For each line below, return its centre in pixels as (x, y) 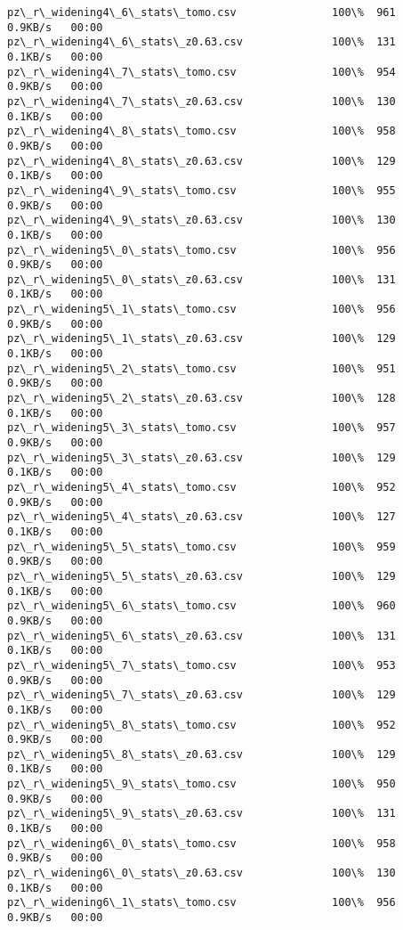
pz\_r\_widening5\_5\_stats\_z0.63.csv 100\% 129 (201, 576)
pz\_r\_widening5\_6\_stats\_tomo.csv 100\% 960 (201, 606)
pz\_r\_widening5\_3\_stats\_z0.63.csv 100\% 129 (201, 457)
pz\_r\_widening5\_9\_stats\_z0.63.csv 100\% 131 (201, 814)
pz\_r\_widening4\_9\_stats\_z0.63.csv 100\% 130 (201, 220)
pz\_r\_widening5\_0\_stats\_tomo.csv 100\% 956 (201, 250)
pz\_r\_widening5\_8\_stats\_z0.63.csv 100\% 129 (201, 754)
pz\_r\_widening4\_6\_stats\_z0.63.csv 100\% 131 (201, 42)
